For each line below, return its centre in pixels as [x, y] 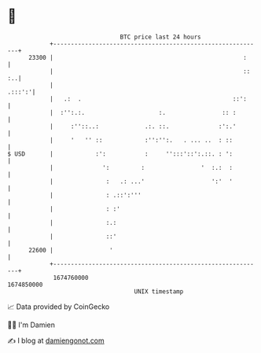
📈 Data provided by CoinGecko [59, 307]
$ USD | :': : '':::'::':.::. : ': [120, 154]
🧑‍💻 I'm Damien [31, 325]
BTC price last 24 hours [160, 37]
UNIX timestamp [159, 291]
